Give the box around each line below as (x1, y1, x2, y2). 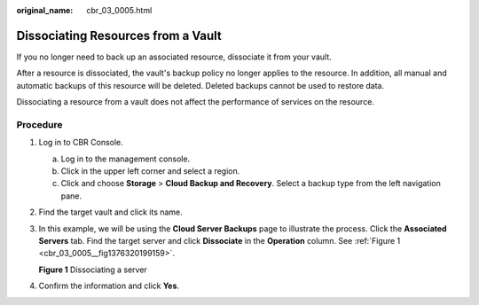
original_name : (16, 5, 74, 15)
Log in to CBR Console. (38, 137, 123, 148)
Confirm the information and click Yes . (38, 280, 180, 292)
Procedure (16, 118, 63, 130)
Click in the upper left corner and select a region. (60, 166, 240, 176)
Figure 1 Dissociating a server (38, 264, 148, 275)
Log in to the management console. (60, 153, 191, 164)
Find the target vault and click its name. (38, 207, 184, 217)
